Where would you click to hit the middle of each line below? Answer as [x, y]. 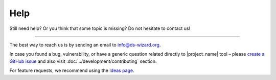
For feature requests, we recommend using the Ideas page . [72, 70]
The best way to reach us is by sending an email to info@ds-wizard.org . [85, 45]
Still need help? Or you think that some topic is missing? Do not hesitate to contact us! [100, 28]
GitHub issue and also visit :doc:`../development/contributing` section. [83, 61]
